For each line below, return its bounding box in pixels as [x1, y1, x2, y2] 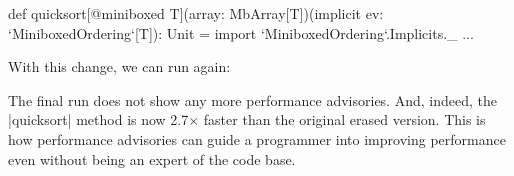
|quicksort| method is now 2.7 [8, 109, 189, 130]
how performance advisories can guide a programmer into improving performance [8, 128, 506, 149]
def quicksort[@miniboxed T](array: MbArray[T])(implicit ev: [8, 3, 384, 23]
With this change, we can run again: [8, 56, 231, 77]
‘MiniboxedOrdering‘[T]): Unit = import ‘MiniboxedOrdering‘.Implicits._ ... [8, 22, 474, 43]
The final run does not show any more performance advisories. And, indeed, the [8, 89, 497, 110]
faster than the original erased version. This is [203, 109, 486, 130]
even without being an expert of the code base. [8, 148, 296, 169]
